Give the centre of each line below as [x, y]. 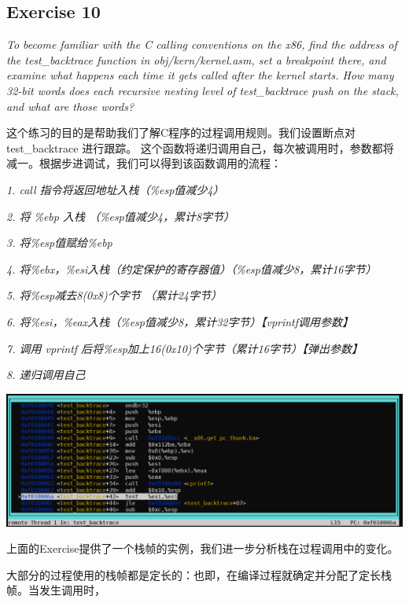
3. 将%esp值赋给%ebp [59, 243]
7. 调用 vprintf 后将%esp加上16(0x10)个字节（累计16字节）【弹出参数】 [184, 348]
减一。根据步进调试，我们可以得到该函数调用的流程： [144, 163]
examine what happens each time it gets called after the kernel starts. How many [200, 75]
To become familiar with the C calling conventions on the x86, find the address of [202, 44]
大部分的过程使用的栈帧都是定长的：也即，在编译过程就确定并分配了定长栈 [199, 574]
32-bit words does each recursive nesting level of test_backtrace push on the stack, [203, 90]
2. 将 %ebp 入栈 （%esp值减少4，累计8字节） [121, 216]
